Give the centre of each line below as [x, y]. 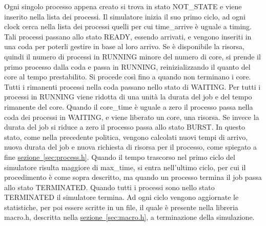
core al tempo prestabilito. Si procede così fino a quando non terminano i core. [128, 77]
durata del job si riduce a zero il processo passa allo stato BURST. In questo [125, 127]
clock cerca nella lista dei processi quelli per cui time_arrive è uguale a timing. [128, 26]
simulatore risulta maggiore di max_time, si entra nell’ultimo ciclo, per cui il [125, 167]
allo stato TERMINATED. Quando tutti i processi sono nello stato [109, 187]
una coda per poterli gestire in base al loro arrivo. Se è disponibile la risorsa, [124, 46]
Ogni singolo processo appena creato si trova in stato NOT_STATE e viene [123, 6]
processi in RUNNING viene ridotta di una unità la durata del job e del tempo [128, 97]
